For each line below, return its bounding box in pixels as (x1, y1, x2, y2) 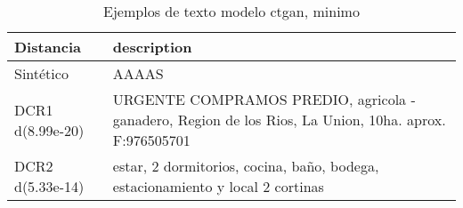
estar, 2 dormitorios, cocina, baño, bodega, (112, 156, 379, 176)
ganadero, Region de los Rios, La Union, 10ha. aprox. (112, 109, 446, 130)
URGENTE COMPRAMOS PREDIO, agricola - (112, 89, 416, 109)
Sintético (14, 63, 69, 84)
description (112, 36, 192, 57)
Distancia (14, 36, 82, 57)
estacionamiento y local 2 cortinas (112, 176, 324, 196)
